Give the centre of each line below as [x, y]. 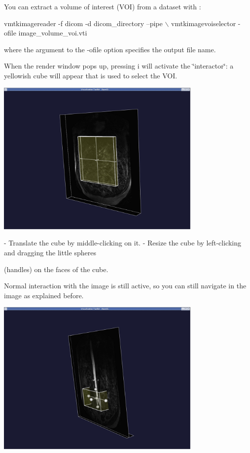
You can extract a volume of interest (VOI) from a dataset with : [103, 6]
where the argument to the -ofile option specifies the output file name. [110, 49]
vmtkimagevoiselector [204, 23]
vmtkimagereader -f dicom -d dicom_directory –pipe [83, 23]
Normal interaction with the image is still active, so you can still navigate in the [125, 286]
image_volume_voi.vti [53, 33]
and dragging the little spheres [50, 252]
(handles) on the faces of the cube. [56, 269]
